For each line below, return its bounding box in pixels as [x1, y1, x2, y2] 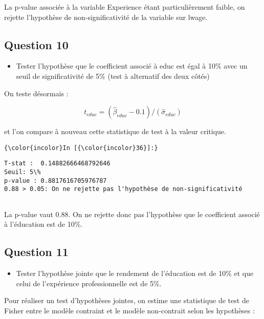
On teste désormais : [4, 88, 69, 98]
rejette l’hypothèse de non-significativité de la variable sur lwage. [4, 11, 208, 22]
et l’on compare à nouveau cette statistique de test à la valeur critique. [4, 126, 226, 137]
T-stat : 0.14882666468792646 [4, 160, 111, 167]
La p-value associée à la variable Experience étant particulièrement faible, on [4, 2, 245, 12]
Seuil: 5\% [4, 168, 41, 176]
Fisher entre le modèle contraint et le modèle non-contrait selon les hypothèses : [4, 305, 255, 315]
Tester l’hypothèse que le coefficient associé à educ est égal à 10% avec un [16, 60, 248, 71]
